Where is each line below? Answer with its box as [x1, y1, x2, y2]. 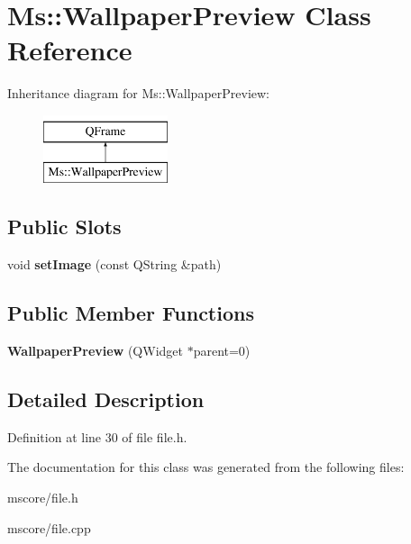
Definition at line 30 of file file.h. [7, 427, 187, 446]
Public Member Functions [7, 299, 254, 327]
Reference [7, 32, 132, 68]
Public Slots [7, 213, 122, 240]
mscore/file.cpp [7, 518, 91, 537]
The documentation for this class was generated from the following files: [7, 458, 405, 476]
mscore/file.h [7, 488, 78, 507]
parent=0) [193, 341, 251, 360]
